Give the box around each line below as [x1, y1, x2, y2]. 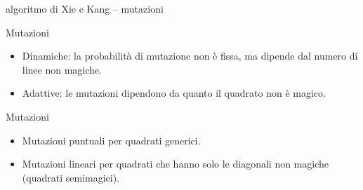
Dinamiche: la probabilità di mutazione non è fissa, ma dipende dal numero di [22, 48, 358, 63]
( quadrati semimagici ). [22, 170, 119, 184]
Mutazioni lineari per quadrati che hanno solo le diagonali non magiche [22, 156, 329, 171]
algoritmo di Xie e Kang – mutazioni [6, 1, 164, 15]
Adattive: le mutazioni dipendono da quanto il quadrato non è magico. [22, 86, 326, 100]
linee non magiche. [22, 62, 102, 76]
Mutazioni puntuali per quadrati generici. [22, 133, 201, 147]
